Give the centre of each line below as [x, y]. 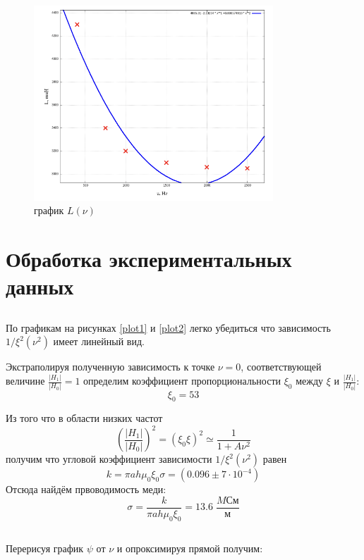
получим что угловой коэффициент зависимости [109, 459]
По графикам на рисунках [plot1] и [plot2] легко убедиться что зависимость [168, 327]
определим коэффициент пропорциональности [182, 381]
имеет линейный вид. [99, 341]
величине [25, 381]
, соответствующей [281, 367]
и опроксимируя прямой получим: [190, 548]
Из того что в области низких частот [84, 418]
